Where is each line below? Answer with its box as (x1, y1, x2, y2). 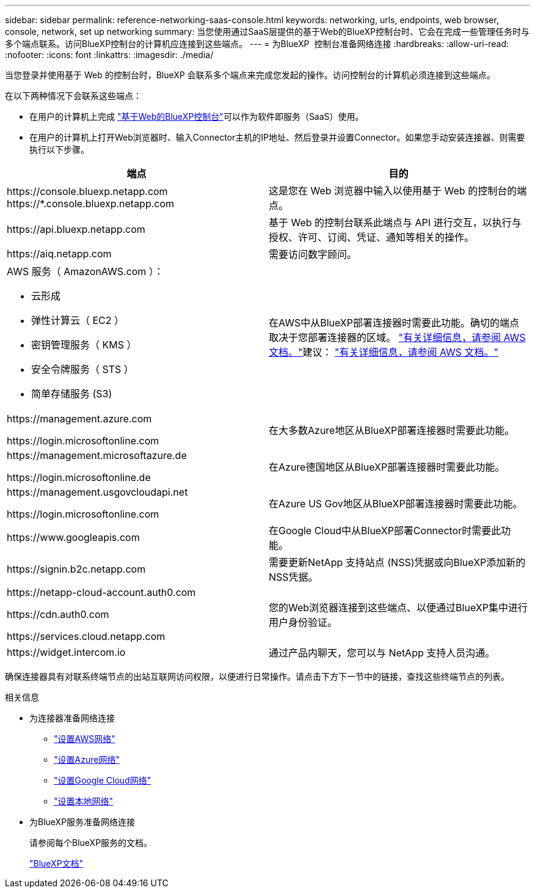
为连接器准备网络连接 (29, 713, 115, 723)
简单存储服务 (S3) (31, 388, 112, 400)
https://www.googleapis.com (7, 531, 140, 543)
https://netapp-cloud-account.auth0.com (7, 586, 196, 598)
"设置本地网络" (54, 796, 114, 806)
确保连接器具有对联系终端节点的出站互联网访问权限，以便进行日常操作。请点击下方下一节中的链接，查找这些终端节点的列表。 (5, 671, 509, 682)
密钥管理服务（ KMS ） (31, 339, 137, 351)
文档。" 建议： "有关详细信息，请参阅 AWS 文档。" (269, 346, 499, 358)
